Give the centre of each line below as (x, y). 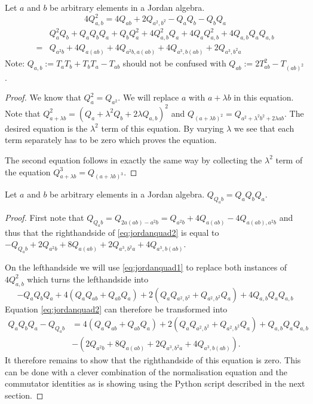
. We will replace (148, 97)
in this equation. (264, 97)
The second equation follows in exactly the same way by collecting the (134, 160)
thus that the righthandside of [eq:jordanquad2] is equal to (112, 232)
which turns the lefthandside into (88, 279)
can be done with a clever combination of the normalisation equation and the (146, 371)
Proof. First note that (45, 218)
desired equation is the (46, 128)
